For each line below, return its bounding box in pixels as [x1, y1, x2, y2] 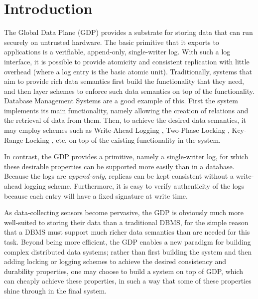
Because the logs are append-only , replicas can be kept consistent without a [4, 171, 234, 181]
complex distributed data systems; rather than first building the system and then [4, 246, 252, 257]
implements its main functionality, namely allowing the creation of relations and [4, 105, 249, 115]
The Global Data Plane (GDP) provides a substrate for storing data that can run [4, 27, 253, 37]
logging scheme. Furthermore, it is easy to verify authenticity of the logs [24, 181, 245, 191]
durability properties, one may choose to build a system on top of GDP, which [4, 266, 244, 276]
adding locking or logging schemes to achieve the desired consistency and [4, 256, 227, 267]
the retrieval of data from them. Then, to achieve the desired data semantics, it [4, 115, 247, 125]
